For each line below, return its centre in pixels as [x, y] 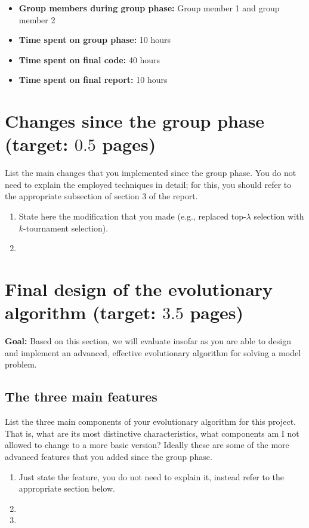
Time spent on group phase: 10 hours [95, 40]
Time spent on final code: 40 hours [89, 59]
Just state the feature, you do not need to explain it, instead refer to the [152, 476]
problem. [21, 364]
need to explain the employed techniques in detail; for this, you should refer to [148, 184]
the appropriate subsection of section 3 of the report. [101, 196]
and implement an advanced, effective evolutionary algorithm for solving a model [153, 352]
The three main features [81, 396]
